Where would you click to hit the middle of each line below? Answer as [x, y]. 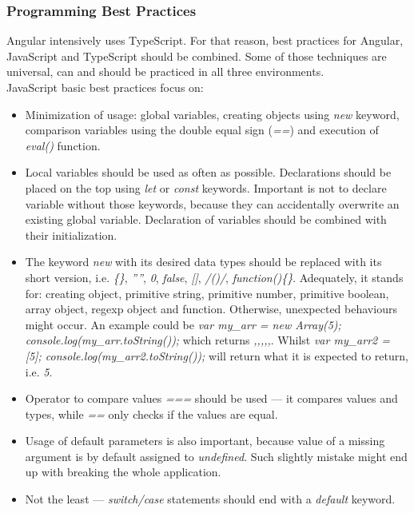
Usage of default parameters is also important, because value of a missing [205, 441]
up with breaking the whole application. [123, 472]
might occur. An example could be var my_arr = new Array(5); [183, 324]
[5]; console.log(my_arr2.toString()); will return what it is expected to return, [217, 355]
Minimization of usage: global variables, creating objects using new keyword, [212, 114]
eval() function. [63, 145]
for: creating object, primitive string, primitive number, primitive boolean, [207, 293]
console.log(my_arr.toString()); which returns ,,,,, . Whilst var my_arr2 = [207, 340]
